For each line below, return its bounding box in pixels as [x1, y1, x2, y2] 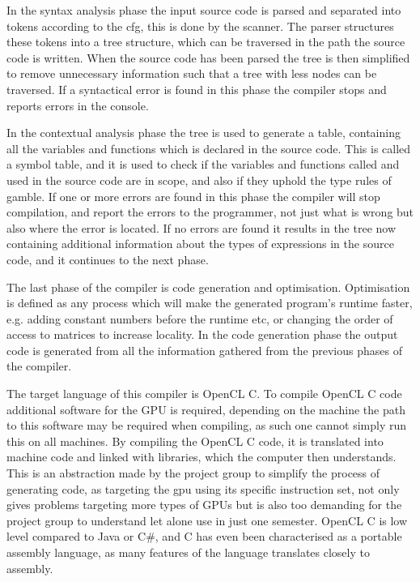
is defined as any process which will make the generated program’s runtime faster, [6, 294, 413, 311]
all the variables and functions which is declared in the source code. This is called [6, 139, 411, 156]
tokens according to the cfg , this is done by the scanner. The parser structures [6, 17, 394, 34]
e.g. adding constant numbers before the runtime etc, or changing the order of [6, 310, 393, 327]
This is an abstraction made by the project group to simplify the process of [6, 464, 380, 481]
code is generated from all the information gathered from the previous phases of [6, 341, 402, 358]
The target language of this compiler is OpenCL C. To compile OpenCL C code [6, 385, 402, 402]
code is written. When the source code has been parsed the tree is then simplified [6, 49, 410, 66]
